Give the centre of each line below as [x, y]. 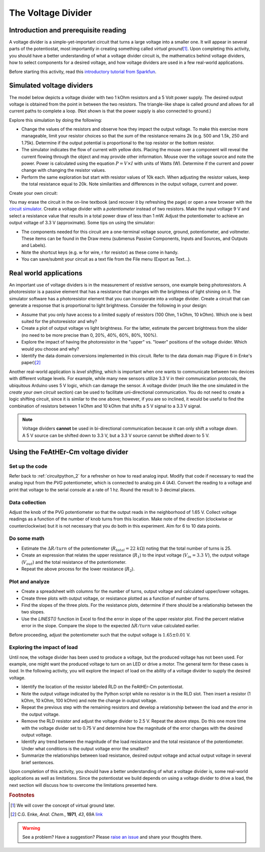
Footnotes [22, 795]
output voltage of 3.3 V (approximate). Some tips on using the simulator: [82, 223]
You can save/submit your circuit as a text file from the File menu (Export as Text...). [106, 259]
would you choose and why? [50, 349]
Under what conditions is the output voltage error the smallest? [85, 748]
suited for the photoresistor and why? [59, 321]
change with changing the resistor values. [64, 170]
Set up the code [28, 466]
